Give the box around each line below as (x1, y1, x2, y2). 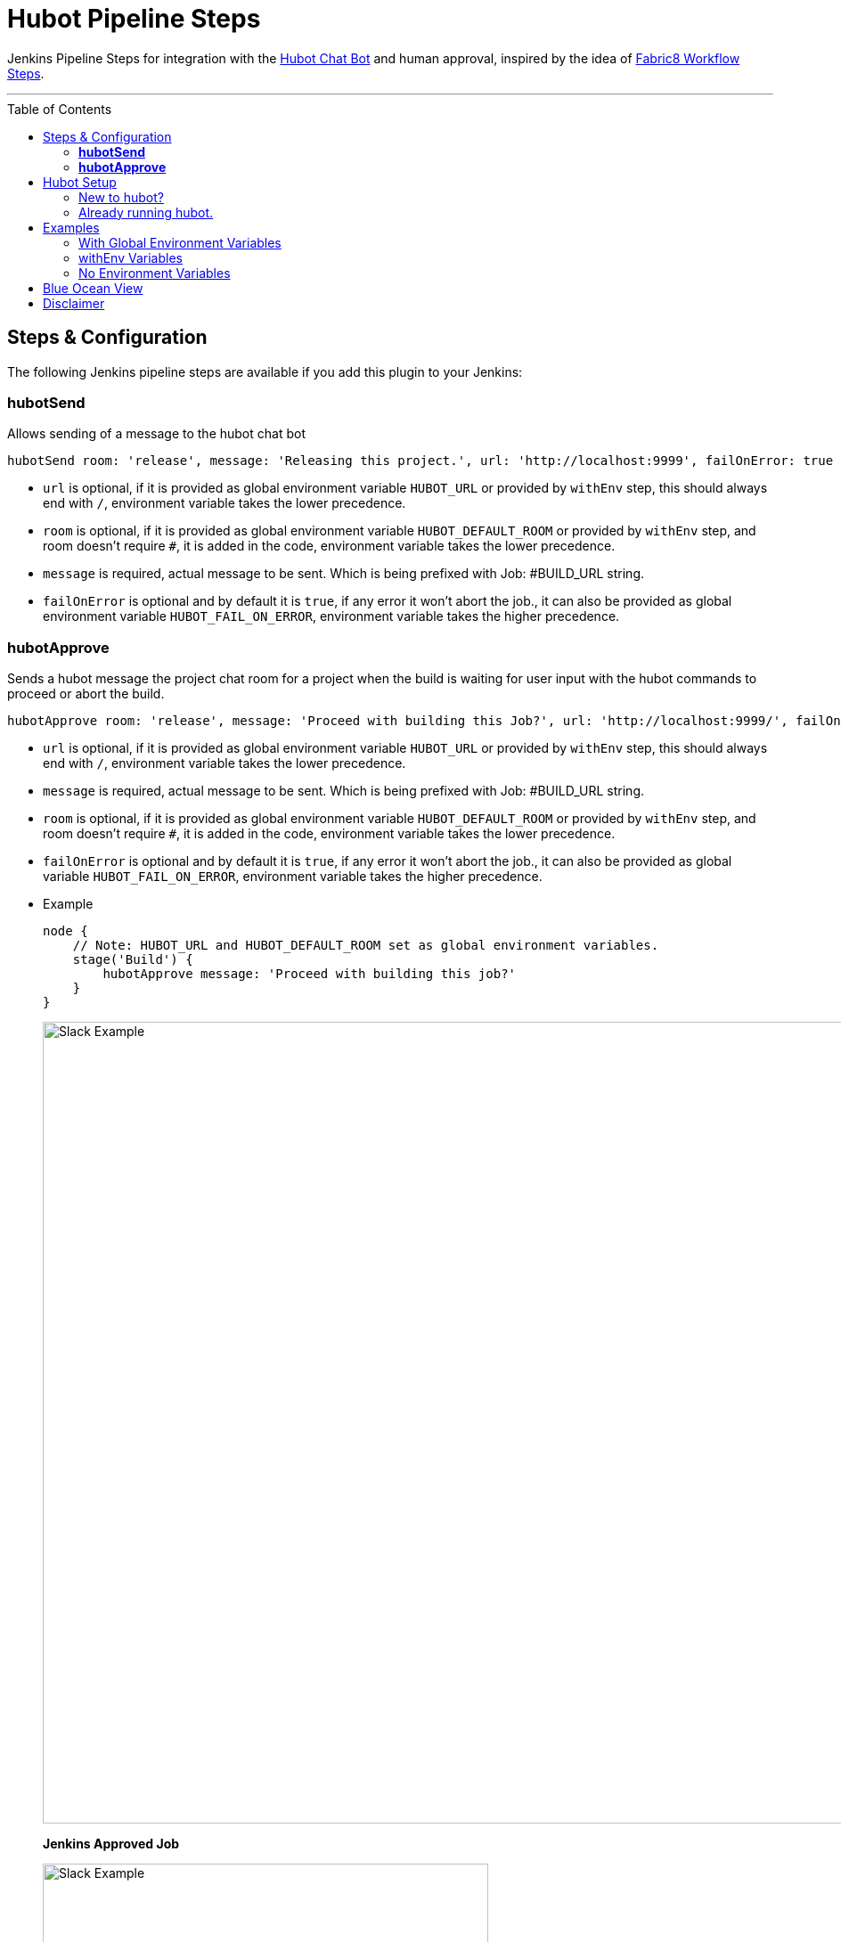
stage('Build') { (72, 952, 193, 967)
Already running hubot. (78, 204, 214, 220)
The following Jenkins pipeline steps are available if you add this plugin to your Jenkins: (7, 363, 523, 379)
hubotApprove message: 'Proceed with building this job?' (102, 967, 517, 982)
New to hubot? (78, 189, 164, 205)
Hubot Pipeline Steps (7, 4, 261, 34)
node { (43, 924, 88, 939)
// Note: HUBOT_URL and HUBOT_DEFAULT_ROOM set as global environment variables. (72, 938, 659, 953)
